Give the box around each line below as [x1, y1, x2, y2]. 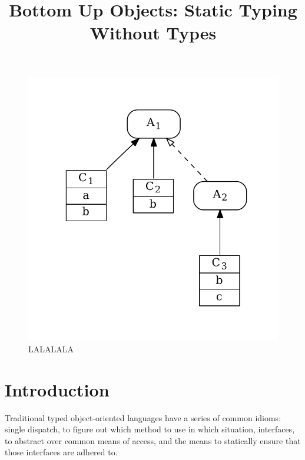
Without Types [89, 21, 217, 45]
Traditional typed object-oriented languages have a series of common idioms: [5, 411, 281, 424]
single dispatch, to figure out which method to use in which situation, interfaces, [5, 423, 295, 435]
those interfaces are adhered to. [5, 446, 118, 458]
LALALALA [28, 342, 74, 355]
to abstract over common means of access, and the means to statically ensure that [5, 434, 301, 446]
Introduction [5, 377, 110, 401]
